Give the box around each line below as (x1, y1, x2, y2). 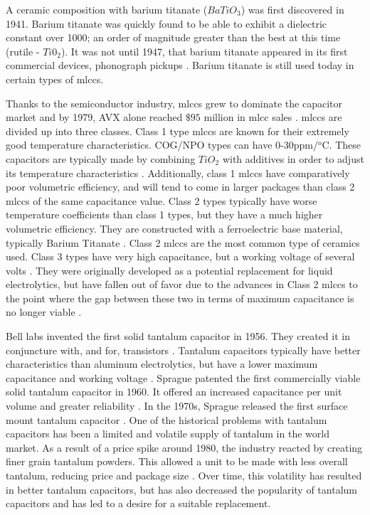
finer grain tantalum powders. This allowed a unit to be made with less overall (6, 454, 348, 469)
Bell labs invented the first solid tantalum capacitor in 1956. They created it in (6, 329, 350, 344)
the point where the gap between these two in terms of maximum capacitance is (6, 290, 354, 305)
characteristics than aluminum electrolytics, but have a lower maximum (6, 356, 318, 371)
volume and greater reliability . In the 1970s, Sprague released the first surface (6, 398, 348, 413)
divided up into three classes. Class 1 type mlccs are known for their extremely (6, 123, 349, 138)
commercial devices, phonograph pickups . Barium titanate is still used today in (6, 58, 354, 73)
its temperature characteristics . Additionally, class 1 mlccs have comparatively (6, 165, 350, 180)
